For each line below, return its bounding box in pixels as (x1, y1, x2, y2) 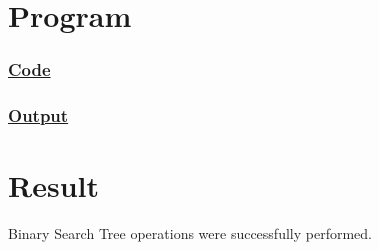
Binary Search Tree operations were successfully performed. (8, 223, 372, 244)
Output (8, 103, 69, 128)
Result (8, 165, 99, 206)
